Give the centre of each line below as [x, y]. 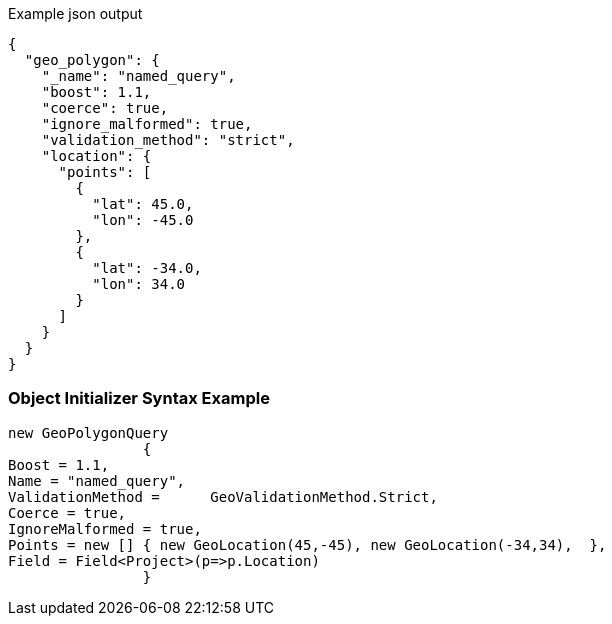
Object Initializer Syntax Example [139, 398]
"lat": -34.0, [147, 268]
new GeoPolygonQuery [88, 432]
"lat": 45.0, [143, 204]
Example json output [75, 13]
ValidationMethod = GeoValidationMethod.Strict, [223, 496]
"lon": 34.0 [139, 284]
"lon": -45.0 [143, 220]
